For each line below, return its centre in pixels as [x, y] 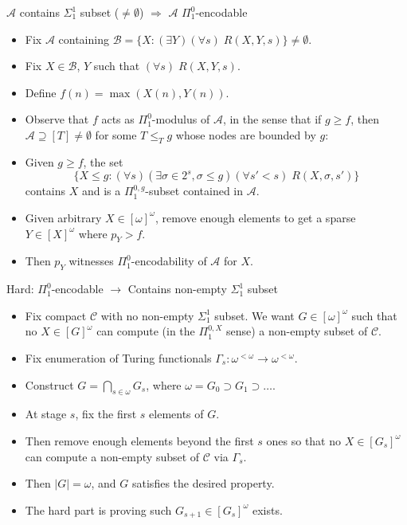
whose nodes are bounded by [246, 134]
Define [41, 92]
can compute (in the [146, 331]
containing [84, 39]
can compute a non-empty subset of [112, 456]
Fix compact [56, 315]
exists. [267, 509]
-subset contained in [194, 191]
